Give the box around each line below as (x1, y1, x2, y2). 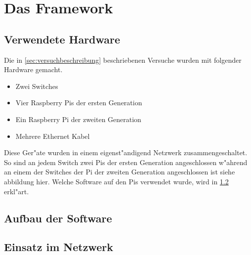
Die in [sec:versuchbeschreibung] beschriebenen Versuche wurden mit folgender (4, 54, 242, 65)
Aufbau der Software (4, 210, 112, 225)
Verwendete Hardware (4, 31, 121, 46)
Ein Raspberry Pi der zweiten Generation (15, 114, 141, 124)
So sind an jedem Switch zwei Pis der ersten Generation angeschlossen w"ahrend (4, 157, 248, 167)
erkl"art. (4, 186, 29, 196)
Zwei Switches (15, 81, 58, 91)
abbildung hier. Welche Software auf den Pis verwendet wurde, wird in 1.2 (4, 176, 229, 186)
